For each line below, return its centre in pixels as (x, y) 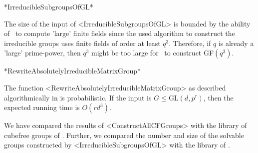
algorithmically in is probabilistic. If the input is (78, 97)
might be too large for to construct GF (153, 53)
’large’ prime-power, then (42, 53)
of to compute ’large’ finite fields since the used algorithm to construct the (120, 33)
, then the (218, 97)
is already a (236, 43)
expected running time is (42, 107)
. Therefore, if (190, 43)
